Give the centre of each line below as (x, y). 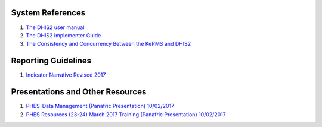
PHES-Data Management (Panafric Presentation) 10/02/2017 (100, 106)
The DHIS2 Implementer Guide (64, 35)
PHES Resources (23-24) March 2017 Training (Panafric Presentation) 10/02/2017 (126, 114)
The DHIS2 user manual (55, 27)
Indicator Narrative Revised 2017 (66, 75)
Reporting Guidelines (51, 61)
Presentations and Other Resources (79, 92)
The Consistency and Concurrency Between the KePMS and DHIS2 (108, 44)
